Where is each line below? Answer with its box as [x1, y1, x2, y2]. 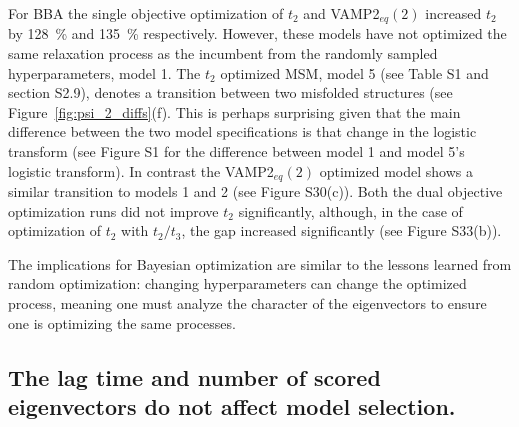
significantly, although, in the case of [238, 200, 463, 221]
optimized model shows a [319, 160, 474, 181]
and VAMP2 [303, 3, 380, 23]
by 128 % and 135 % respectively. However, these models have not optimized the [8, 23, 507, 44]
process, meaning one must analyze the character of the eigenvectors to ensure [8, 293, 487, 314]
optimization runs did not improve [8, 200, 219, 221]
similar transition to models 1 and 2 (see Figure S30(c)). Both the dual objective [8, 181, 503, 202]
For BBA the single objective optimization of [8, 3, 284, 23]
